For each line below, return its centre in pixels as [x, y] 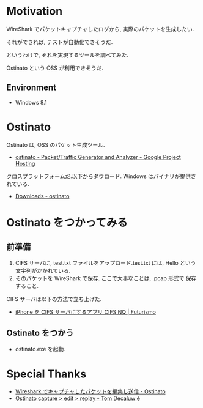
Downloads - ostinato [42, 196]
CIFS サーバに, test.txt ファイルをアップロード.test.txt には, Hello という [105, 263]
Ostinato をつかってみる [67, 222]
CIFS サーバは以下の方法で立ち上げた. [54, 299]
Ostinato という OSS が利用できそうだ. [55, 68]
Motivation [35, 11]
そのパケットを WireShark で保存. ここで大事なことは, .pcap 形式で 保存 [106, 278]
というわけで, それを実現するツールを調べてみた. [68, 55]
